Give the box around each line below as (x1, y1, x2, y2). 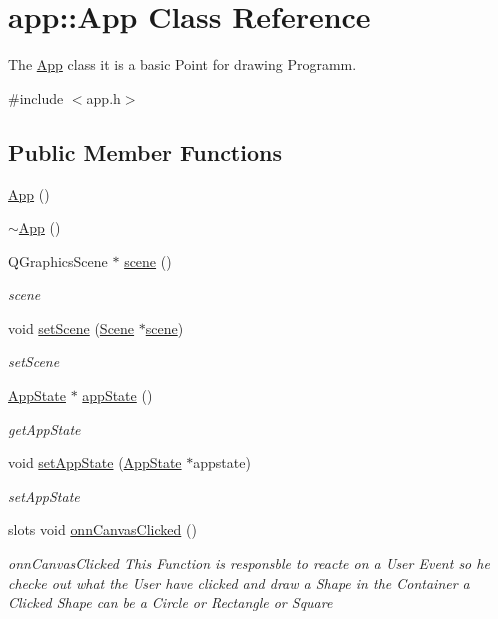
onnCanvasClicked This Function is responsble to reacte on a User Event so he (8, 553, 490, 574)
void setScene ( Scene (8, 317, 135, 338)
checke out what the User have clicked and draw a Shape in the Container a (8, 572, 470, 593)
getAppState (8, 418, 81, 439)
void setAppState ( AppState (8, 452, 182, 473)
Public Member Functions (8, 136, 282, 167)
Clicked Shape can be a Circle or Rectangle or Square (8, 592, 333, 613)
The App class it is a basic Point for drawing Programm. (8, 54, 357, 75)
